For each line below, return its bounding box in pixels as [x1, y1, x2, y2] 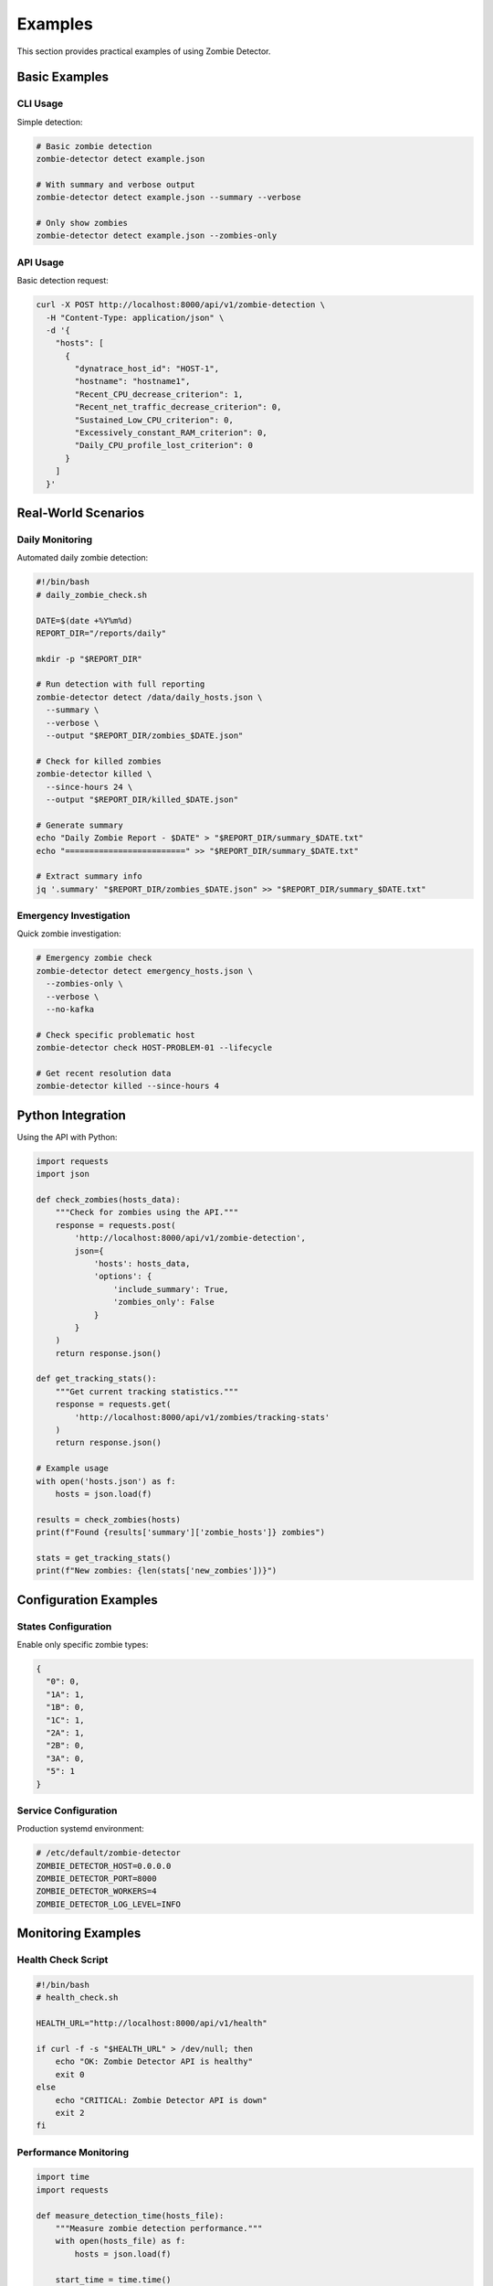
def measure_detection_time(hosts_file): [36, 2210, 225, 2221]
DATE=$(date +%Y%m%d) [36, 615, 133, 625]
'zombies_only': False [112, 1297, 215, 1308]
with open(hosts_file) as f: [55, 2236, 186, 2247]
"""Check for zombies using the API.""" [55, 1207, 239, 1218]
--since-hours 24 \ [46, 782, 133, 792]
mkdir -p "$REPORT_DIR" [36, 654, 143, 664]
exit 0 [55, 2069, 85, 2079]
